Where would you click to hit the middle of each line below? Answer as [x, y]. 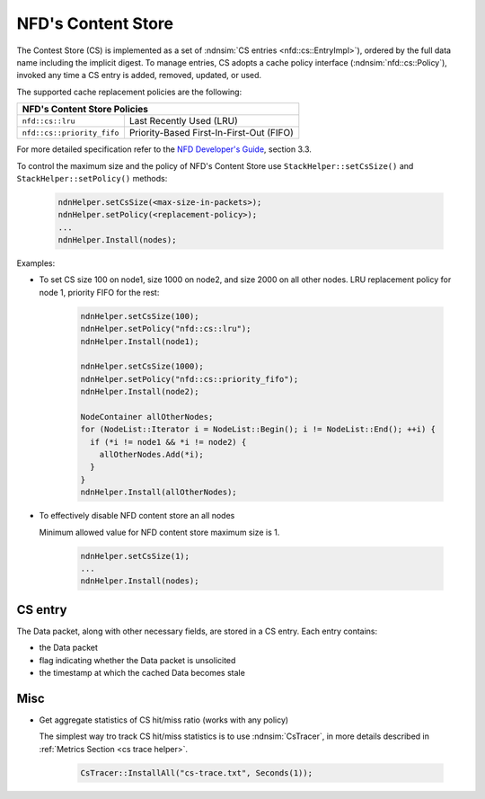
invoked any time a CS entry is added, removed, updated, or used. [139, 75]
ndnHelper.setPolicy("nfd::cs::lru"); [166, 329]
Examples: [36, 263]
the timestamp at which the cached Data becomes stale [142, 673]
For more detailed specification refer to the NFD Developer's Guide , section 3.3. [164, 149]
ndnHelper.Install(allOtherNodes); [159, 493]
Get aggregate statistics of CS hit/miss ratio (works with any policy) [164, 720]
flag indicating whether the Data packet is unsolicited [137, 660]
